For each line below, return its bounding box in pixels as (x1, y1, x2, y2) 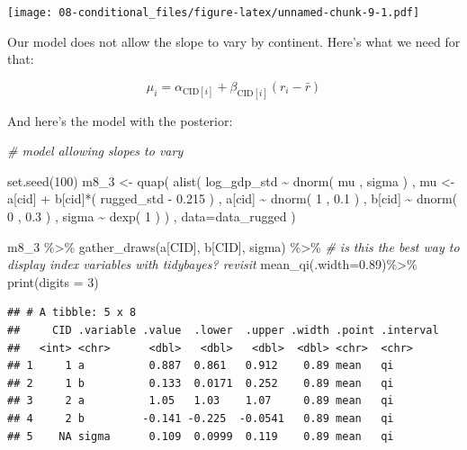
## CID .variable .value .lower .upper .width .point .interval (7, 324, 439, 337)
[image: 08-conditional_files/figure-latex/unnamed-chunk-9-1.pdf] (7, 6, 420, 19)
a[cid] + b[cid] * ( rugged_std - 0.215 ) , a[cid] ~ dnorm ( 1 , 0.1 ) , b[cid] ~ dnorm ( (7, 189, 458, 208)
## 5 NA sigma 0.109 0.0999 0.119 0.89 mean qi (7, 429, 394, 443)
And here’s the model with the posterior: (7, 111, 233, 130)
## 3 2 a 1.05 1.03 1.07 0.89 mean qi (7, 394, 394, 408)
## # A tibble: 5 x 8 (7, 306, 137, 319)
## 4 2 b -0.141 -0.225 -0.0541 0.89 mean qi (7, 412, 394, 426)
